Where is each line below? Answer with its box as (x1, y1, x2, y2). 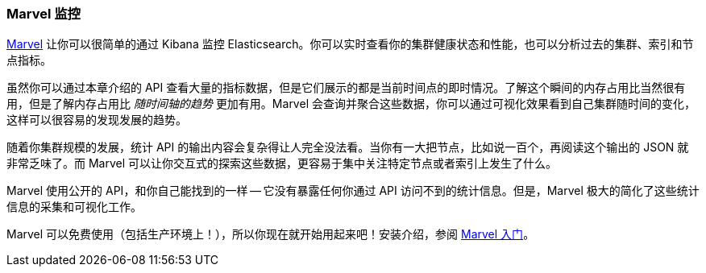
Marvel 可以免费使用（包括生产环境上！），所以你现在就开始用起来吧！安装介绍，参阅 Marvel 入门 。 (6, 227, 535, 242)
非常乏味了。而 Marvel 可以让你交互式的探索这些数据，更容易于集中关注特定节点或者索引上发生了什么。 (6, 156, 558, 171)
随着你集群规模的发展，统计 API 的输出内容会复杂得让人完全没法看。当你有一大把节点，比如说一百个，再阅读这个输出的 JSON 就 (6, 140, 689, 155)
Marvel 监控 (6, 6, 81, 22)
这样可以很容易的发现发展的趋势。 (6, 113, 187, 127)
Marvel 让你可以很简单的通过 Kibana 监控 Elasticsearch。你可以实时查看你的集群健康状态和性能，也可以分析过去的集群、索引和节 (6, 37, 694, 52)
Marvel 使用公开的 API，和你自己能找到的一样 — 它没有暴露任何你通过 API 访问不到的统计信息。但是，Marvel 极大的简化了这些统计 (6, 184, 700, 198)
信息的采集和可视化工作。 (6, 200, 142, 214)
